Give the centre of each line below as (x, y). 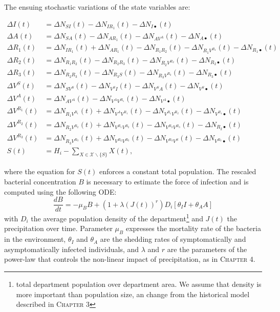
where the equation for (40, 171)
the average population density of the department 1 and (117, 217)
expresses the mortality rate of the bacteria (193, 228)
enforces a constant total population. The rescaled (178, 171)
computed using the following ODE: (60, 191)
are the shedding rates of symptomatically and (173, 239)
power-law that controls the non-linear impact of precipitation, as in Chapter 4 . (130, 259)
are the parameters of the (207, 249)
